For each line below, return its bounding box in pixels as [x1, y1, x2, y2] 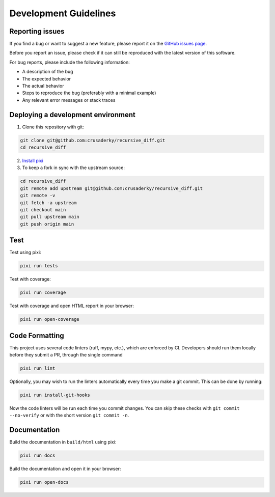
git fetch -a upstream [20, 200, 77, 206]
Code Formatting [9, 331, 64, 340]
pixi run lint [20, 366, 56, 371]
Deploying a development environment [9, 110, 136, 119]
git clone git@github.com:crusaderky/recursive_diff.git [20, 137, 166, 143]
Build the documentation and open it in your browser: [9, 466, 121, 472]
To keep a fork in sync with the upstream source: [22, 164, 125, 171]
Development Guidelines [9, 8, 116, 19]
